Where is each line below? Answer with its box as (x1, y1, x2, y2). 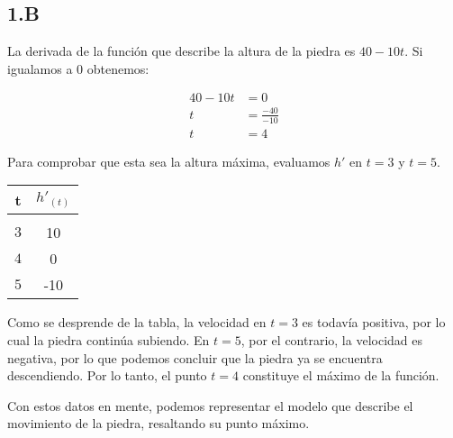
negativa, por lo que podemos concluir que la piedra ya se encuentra (7, 348, 383, 367)
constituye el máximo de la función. (242, 366, 439, 385)
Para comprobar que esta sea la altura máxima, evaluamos (7, 151, 331, 170)
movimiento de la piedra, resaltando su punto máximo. (7, 414, 310, 433)
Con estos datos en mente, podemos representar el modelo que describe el (7, 396, 413, 415)
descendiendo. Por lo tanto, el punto (7, 366, 207, 385)
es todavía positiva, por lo (302, 313, 446, 332)
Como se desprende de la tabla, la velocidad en (7, 313, 267, 332)
